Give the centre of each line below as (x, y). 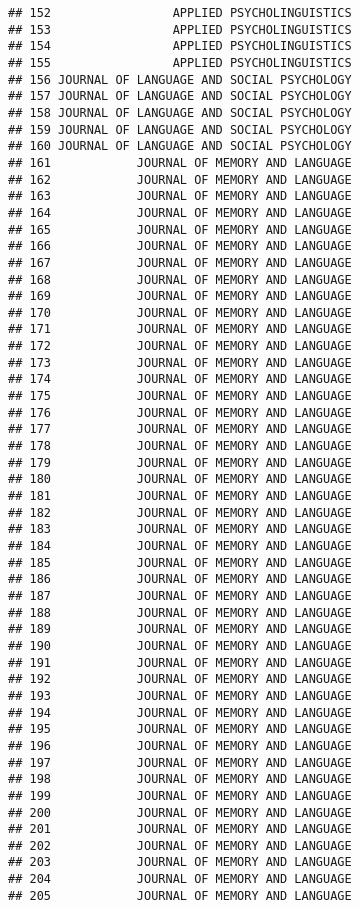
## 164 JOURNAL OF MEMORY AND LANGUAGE (180, 212)
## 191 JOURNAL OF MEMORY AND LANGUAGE (180, 662)
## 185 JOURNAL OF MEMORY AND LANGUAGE (180, 562)
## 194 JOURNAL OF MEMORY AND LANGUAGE (180, 712)
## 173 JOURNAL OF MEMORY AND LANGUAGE (180, 362)
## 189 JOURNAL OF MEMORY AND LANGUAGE (180, 629)
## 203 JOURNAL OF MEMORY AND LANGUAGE (180, 862)
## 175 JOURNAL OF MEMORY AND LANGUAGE (180, 396)
